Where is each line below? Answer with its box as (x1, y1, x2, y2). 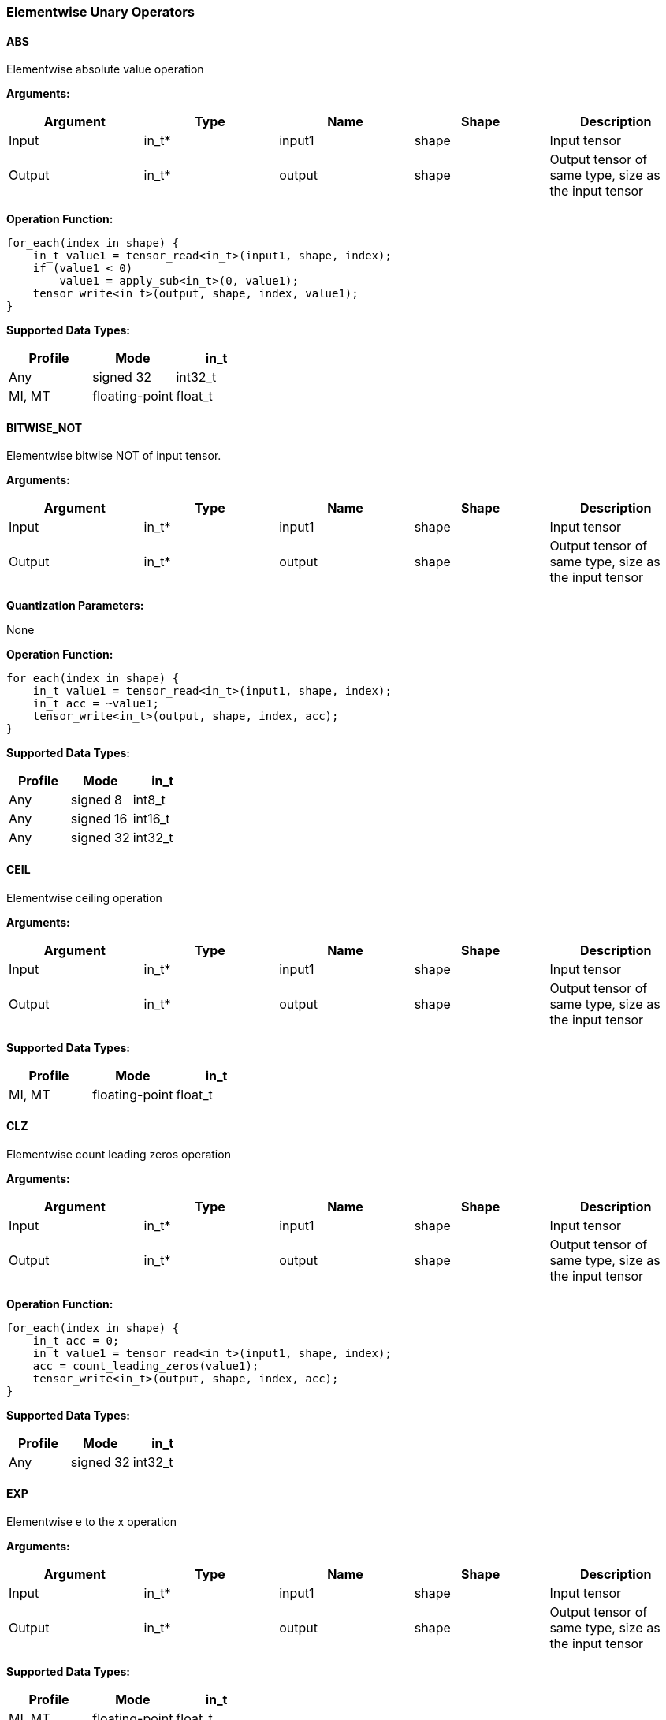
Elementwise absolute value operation (6, 62, 204, 76)
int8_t (132, 792, 166, 808)
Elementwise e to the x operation (6, 1515, 177, 1529)
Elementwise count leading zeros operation (6, 1147, 231, 1161)
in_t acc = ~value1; (32, 697, 159, 711)
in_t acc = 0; (32, 1334, 120, 1347)
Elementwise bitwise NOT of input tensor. (6, 449, 221, 463)
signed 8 (70, 792, 122, 808)
